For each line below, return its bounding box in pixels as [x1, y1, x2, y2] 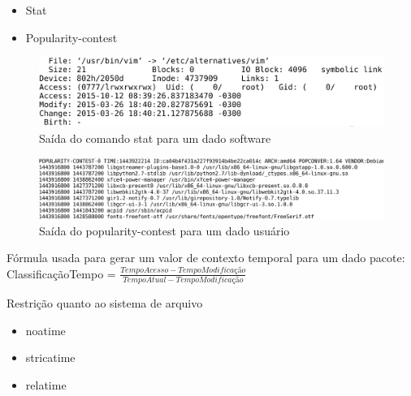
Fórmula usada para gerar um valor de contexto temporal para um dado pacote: [6, 249, 405, 266]
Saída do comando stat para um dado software [39, 129, 271, 146]
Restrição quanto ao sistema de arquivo [6, 295, 203, 312]
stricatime [25, 349, 76, 366]
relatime [25, 376, 67, 393]
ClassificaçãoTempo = [6, 265, 116, 282]
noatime [25, 321, 66, 338]
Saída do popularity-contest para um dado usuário [39, 222, 290, 239]
